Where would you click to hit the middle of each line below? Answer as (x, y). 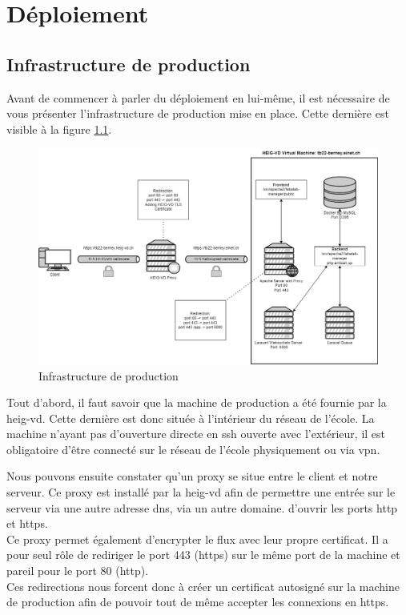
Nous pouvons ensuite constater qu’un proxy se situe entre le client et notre (192, 476)
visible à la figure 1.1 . (59, 129)
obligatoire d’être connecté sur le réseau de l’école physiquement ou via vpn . (193, 449)
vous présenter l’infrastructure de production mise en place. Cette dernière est (198, 113)
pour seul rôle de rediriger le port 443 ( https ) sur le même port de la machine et (203, 555)
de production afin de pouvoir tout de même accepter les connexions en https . (198, 602)
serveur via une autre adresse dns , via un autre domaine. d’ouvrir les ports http (202, 507)
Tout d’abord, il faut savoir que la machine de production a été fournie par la (197, 402)
